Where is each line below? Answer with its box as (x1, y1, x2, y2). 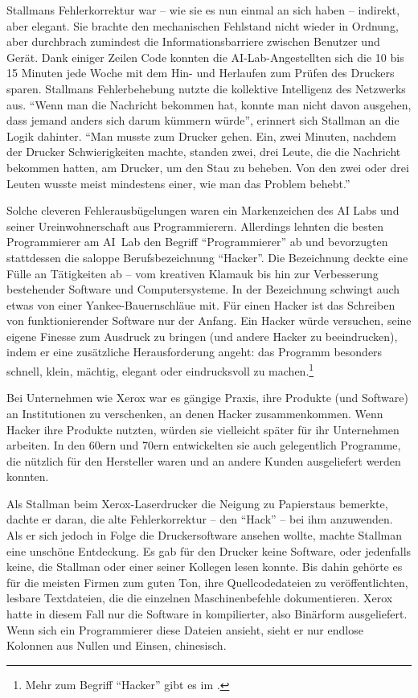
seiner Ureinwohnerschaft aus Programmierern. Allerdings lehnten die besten (6, 217, 384, 234)
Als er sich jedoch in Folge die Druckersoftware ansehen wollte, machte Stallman (6, 527, 402, 544)
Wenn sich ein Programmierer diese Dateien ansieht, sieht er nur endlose (6, 621, 363, 638)
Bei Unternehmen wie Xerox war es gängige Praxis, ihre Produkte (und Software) (6, 389, 408, 406)
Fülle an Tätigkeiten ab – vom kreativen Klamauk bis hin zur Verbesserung (6, 265, 379, 281)
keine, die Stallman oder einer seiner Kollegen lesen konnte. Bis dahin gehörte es (6, 558, 403, 575)
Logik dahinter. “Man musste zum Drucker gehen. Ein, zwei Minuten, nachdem (6, 127, 397, 144)
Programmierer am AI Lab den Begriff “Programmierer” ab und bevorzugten (6, 233, 388, 250)
